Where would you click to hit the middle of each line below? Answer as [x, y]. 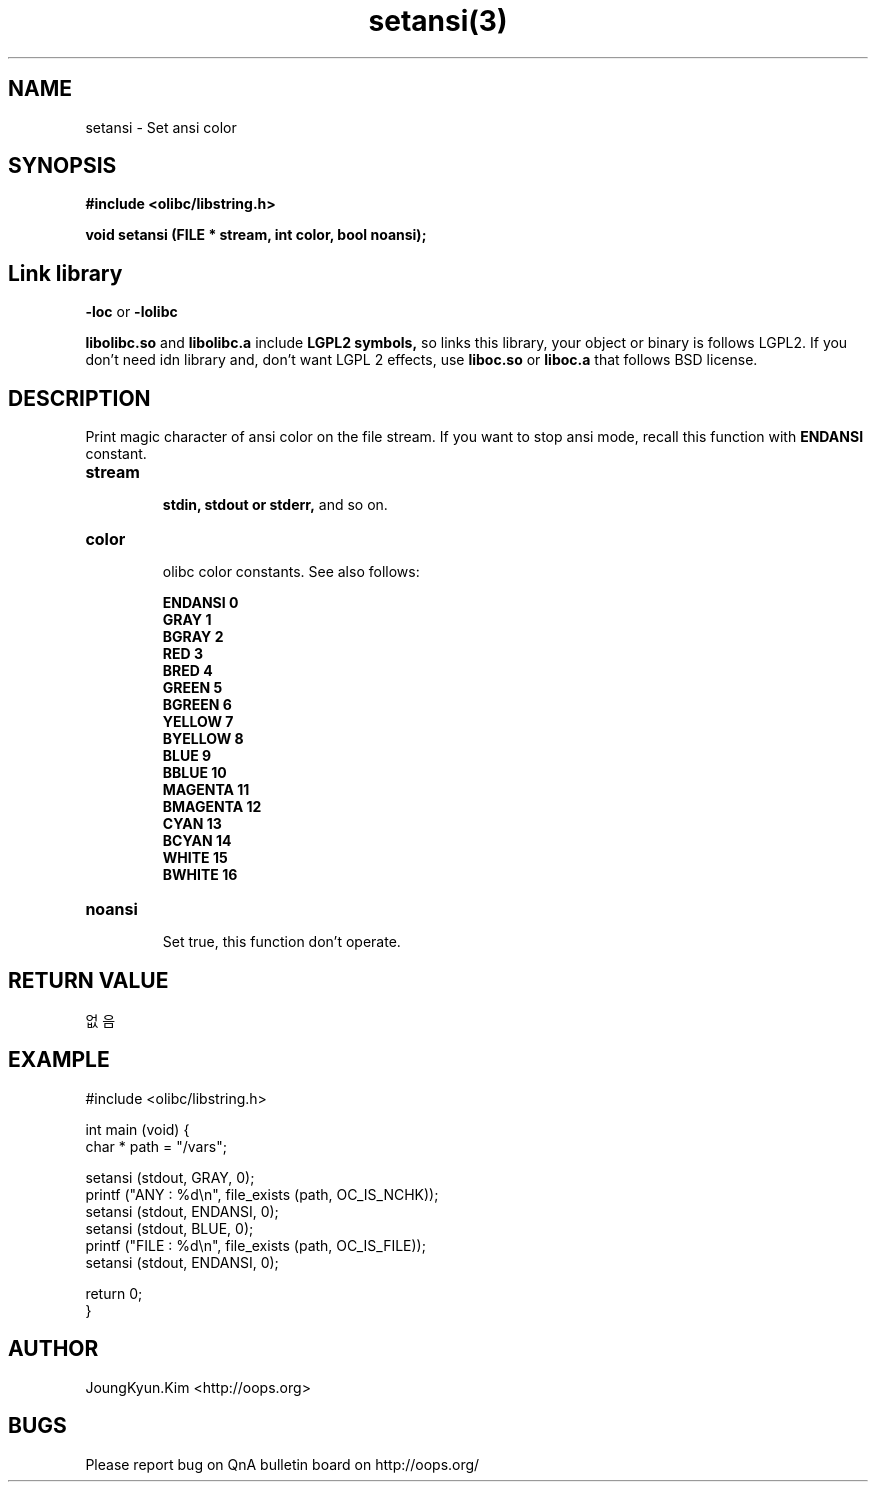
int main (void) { [137, 1129]
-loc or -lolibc [131, 312]
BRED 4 [187, 671]
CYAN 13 [192, 824]
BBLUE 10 [194, 773]
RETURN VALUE [88, 980]
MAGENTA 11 [206, 790]
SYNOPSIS [62, 166]
